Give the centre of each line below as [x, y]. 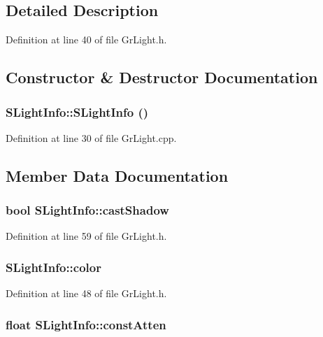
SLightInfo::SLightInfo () [77, 112]
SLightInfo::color [53, 267]
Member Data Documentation [117, 175]
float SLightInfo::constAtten [86, 324]
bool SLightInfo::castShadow [87, 210]
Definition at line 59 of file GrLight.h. [86, 236]
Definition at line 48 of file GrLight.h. [86, 293]
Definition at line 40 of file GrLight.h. [86, 40]
